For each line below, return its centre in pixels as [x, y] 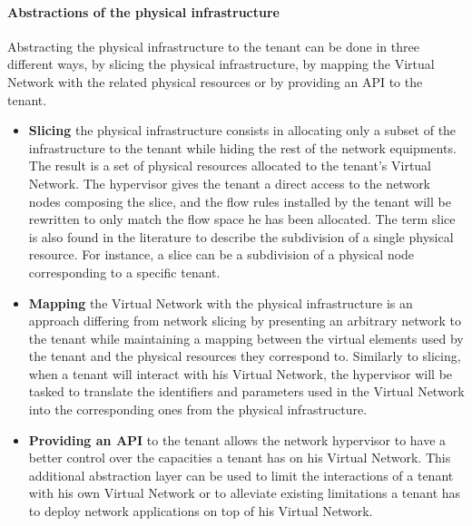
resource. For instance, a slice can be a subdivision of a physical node [221, 254]
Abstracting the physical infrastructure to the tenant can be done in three [213, 46]
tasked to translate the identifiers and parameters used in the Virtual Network [246, 391]
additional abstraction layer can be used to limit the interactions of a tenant [241, 475]
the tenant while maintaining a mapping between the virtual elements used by [246, 338]
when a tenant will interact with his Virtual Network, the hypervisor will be [241, 373]
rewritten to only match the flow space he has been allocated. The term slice [242, 219]
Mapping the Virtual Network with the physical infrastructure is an [221, 302]
